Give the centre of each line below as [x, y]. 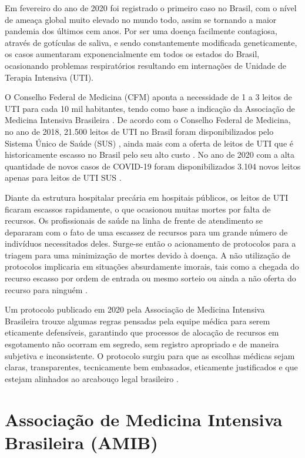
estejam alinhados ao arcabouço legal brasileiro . [92, 378]
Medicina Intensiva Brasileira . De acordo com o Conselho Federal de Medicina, [148, 120]
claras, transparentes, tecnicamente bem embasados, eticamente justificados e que [151, 367]
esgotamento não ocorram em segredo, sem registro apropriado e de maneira [142, 344]
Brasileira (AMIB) [81, 442]
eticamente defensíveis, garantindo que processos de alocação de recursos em [142, 332]
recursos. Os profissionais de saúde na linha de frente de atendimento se [134, 220]
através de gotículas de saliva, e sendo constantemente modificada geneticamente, [151, 42]
